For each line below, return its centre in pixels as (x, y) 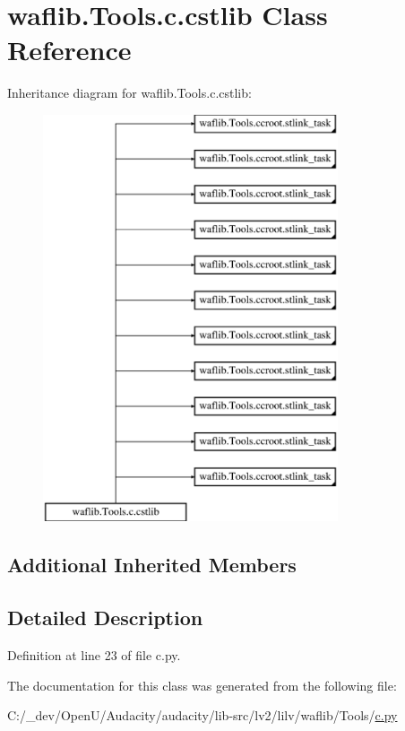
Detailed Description (105, 618)
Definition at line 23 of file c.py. (94, 655)
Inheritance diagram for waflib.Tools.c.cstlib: (129, 93)
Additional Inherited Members (152, 565)
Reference (69, 50)
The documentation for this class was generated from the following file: (202, 685)
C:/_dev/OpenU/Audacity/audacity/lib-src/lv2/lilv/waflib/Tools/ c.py (202, 715)
